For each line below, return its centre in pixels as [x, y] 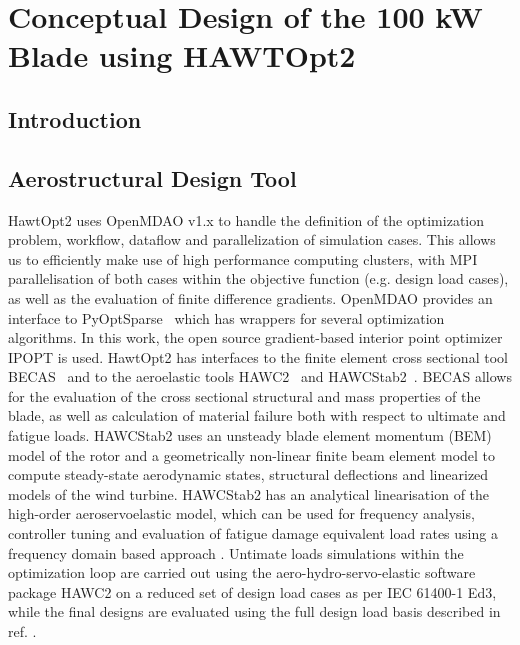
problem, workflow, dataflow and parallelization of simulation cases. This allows [252, 239]
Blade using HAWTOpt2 [182, 55]
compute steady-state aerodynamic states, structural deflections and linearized [248, 474]
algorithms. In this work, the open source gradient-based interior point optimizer [255, 337]
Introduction [75, 118]
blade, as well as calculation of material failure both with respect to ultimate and [257, 415]
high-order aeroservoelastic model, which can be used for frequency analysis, [241, 513]
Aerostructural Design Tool [152, 177]
